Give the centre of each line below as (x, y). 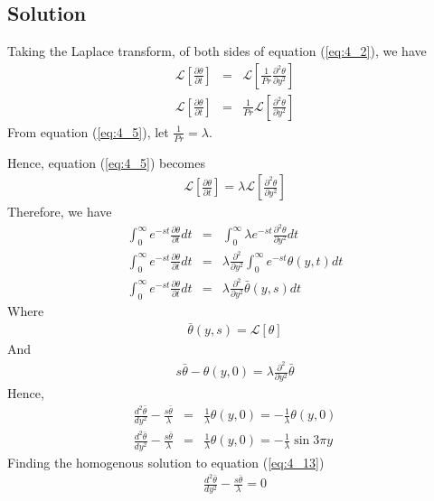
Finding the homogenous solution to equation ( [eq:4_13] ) (166, 462)
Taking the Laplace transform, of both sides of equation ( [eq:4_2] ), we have (217, 51)
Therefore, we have (60, 212)
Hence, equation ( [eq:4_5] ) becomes (107, 162)
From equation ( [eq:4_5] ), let (88, 131)
